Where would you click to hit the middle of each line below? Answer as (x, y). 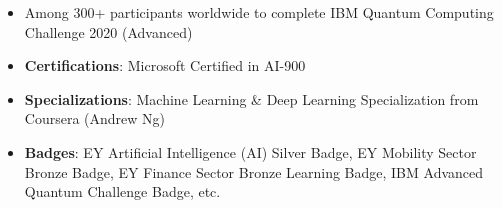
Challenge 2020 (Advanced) (108, 31)
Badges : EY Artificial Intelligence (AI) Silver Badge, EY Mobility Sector (250, 151)
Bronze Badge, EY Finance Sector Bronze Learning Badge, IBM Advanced (254, 171)
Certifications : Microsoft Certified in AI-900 (165, 65)
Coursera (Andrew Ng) (94, 118)
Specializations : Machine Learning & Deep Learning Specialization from (251, 98)
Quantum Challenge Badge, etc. (122, 191)
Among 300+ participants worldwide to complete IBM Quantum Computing (259, 12)
